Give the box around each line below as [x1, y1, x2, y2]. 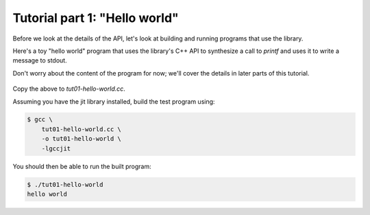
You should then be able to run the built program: [12, 162, 151, 170]
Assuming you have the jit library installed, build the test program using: [12, 97, 215, 106]
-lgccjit [41, 144, 71, 152]
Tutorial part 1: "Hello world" [12, 10, 180, 25]
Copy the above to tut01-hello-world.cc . [12, 84, 126, 93]
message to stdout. [12, 56, 68, 65]
